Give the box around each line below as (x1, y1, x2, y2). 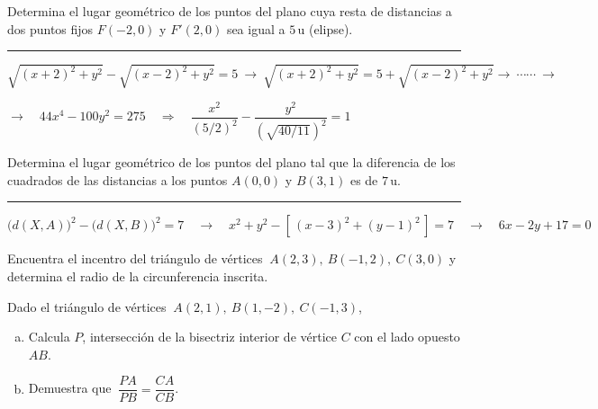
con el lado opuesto (354, 327, 460, 346)
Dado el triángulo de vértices (7, 297, 167, 316)
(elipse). (308, 19, 353, 38)
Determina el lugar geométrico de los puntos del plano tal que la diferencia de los (7, 153, 456, 172)
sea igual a (226, 19, 285, 38)
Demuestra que (28, 378, 112, 397)
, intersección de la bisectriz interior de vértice (82, 327, 338, 346)
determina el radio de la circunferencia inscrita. (7, 267, 268, 285)
